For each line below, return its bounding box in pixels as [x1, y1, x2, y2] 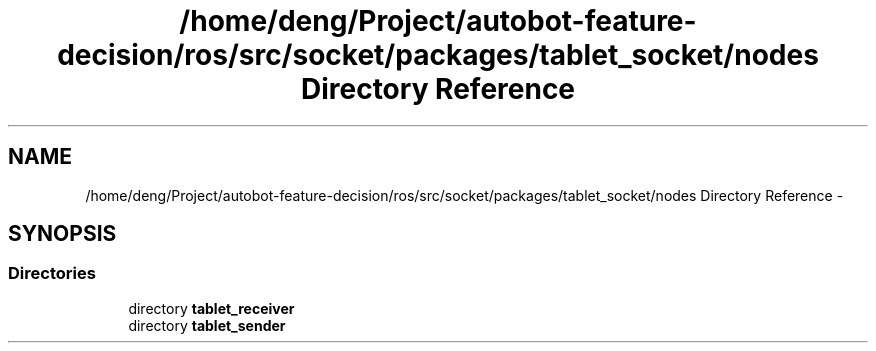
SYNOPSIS [8, 221, 117, 247]
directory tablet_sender [128, 316, 286, 334]
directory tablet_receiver [128, 299, 295, 317]
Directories [8, 263, 96, 284]
